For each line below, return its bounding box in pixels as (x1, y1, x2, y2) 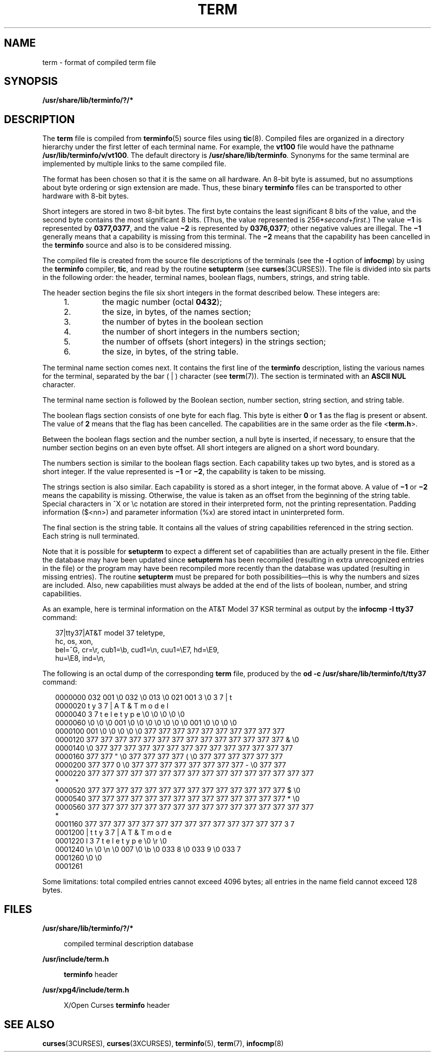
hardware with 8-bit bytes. (42, 192, 129, 201)
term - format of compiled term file (42, 58, 156, 67)
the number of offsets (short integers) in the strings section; (102, 337, 326, 347)
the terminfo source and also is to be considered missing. (42, 241, 232, 250)
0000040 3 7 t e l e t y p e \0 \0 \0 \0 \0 (55, 710, 185, 719)
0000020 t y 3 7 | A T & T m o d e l (55, 702, 169, 710)
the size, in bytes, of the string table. (102, 347, 239, 357)
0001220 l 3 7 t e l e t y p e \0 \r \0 (55, 837, 167, 845)
